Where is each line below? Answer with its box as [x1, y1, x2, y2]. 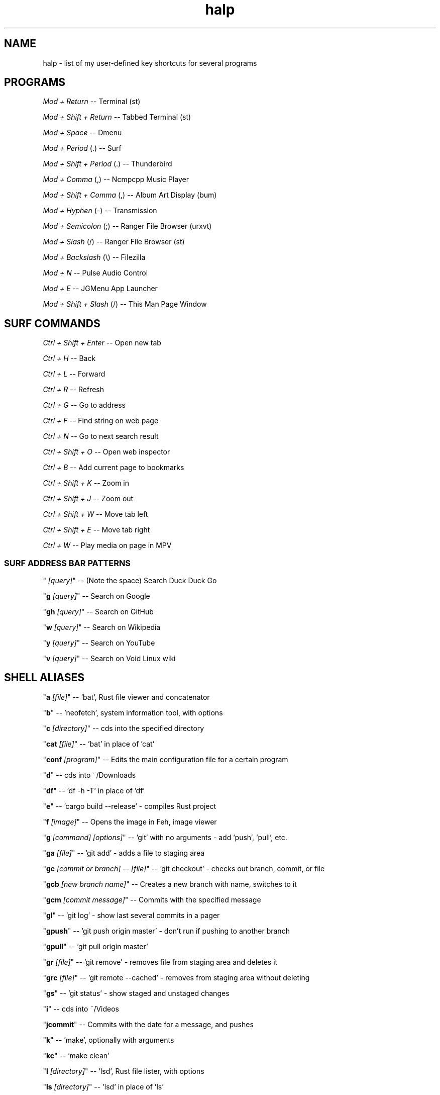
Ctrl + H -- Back [43, 354, 96, 363]
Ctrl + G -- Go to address [43, 401, 126, 410]
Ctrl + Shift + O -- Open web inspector [43, 447, 170, 457]
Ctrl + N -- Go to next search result [43, 432, 159, 441]
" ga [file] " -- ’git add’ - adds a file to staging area [43, 848, 205, 857]
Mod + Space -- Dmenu [43, 128, 122, 137]
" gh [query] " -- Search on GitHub [43, 607, 154, 616]
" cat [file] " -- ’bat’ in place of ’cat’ [43, 739, 155, 748]
